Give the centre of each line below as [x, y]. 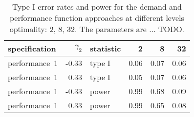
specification [32, 48]
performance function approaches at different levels [97, 18]
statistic [106, 48]
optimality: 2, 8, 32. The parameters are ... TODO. [97, 29]
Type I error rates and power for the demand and [97, 7]
